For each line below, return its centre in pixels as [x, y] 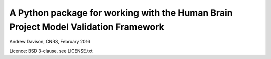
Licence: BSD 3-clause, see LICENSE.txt [51, 51]
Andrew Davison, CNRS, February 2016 [50, 42]
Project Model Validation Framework [87, 27]
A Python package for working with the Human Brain [121, 13]
